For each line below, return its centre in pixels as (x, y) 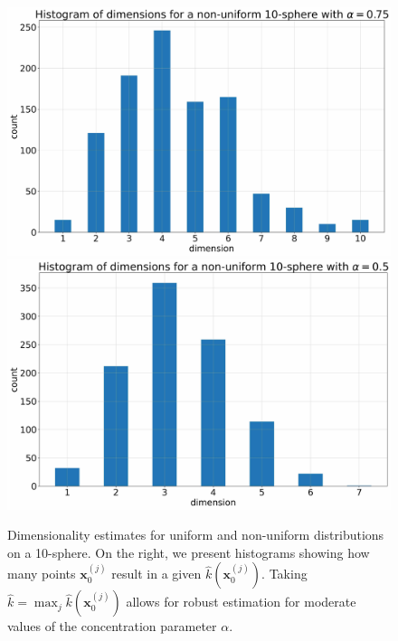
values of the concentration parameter (112, 626)
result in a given (156, 574)
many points (42, 574)
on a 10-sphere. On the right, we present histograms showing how (189, 552)
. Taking (284, 574)
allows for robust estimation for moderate (241, 602)
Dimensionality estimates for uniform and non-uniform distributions (196, 535)
